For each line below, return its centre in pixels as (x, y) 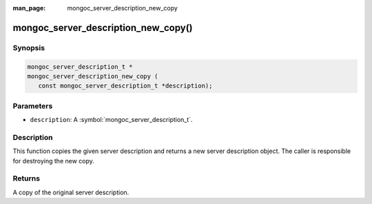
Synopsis (29, 48)
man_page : (29, 8)
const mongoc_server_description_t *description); (125, 86)
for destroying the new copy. (53, 161)
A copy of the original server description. (71, 192)
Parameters (33, 105)
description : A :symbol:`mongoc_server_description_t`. (111, 120)
